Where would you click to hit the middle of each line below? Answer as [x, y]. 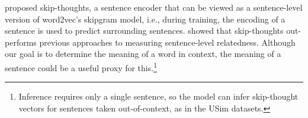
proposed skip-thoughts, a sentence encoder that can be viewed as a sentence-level [154, 7]
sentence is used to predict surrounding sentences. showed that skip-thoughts [144, 31]
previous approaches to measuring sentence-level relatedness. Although [167, 42]
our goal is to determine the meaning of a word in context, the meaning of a [143, 54]
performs [21, 42]
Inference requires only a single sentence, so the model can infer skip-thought [158, 96]
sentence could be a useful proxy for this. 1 [81, 66]
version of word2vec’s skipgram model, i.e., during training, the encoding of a [145, 19]
